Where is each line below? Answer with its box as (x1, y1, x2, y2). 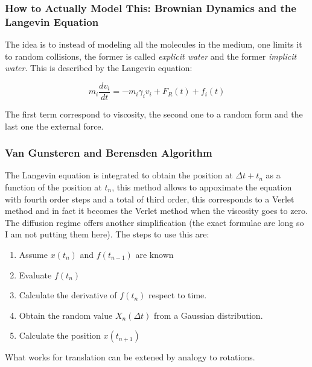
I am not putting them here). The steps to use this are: (5, 228, 209, 240)
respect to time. (148, 289, 207, 301)
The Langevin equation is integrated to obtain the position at (5, 169, 233, 181)
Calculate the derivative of (19, 289, 117, 301)
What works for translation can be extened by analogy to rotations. (5, 351, 255, 363)
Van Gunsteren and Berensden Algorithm (5, 145, 212, 160)
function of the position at (5, 180, 102, 193)
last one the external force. (5, 119, 104, 132)
